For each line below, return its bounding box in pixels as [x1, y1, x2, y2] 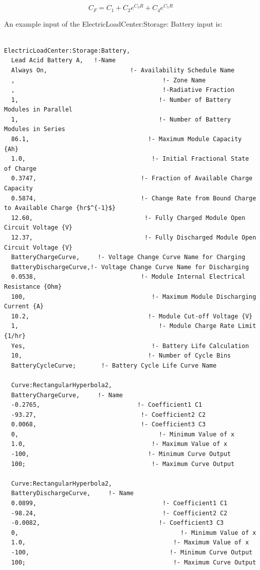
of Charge [4, 165, 37, 172]
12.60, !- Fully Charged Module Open [11, 214, 245, 221]
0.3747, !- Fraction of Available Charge [11, 175, 252, 182]
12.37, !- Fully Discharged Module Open [11, 234, 256, 241]
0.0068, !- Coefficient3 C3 [11, 421, 206, 428]
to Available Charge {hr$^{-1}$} [4, 204, 116, 212]
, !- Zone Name [11, 76, 206, 84]
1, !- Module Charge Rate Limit [11, 322, 256, 330]
